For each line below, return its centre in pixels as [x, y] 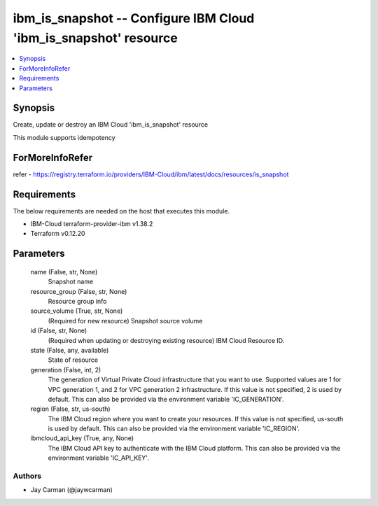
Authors [27, 476]
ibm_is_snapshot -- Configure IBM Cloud [134, 18]
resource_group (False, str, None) [79, 291]
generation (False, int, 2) [66, 370]
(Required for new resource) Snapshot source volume [125, 321]
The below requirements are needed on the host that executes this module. [121, 211]
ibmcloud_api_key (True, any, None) [82, 438]
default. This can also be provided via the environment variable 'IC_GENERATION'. [166, 399]
